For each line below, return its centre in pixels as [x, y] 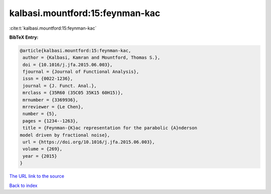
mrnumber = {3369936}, [51, 100]
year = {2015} [40, 156]
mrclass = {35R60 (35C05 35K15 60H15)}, [73, 93]
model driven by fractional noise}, [65, 135]
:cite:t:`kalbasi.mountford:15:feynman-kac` [53, 28]
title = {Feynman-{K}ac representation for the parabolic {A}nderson [110, 128]
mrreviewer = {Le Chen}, [53, 107]
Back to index [23, 185]
